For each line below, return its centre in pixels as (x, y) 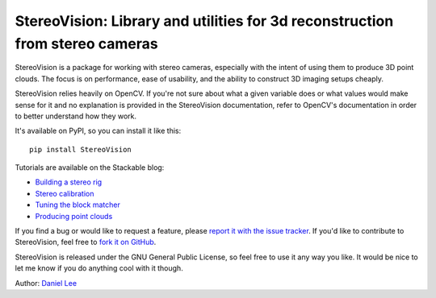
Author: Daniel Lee (46, 283)
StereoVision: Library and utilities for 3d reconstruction (204, 21)
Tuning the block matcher (78, 205)
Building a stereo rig (69, 182)
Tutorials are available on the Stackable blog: (90, 168)
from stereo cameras (86, 43)
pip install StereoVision (81, 149)
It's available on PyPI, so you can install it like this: (98, 131)
